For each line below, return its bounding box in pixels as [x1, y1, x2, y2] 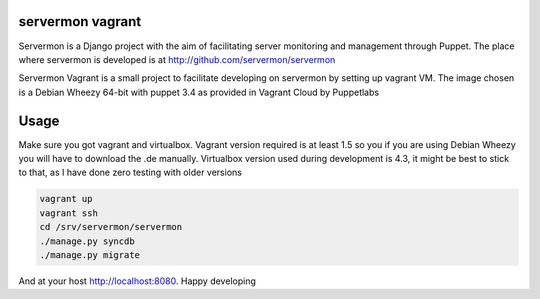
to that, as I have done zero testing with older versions [18, 166, 242, 179]
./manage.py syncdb [39, 235, 135, 247]
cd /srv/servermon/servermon [39, 221, 183, 233]
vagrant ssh [39, 207, 99, 219]
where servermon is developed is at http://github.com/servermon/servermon [18, 53, 336, 65]
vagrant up [39, 193, 93, 205]
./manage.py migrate [39, 249, 140, 260]
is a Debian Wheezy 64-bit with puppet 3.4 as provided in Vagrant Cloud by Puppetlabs [18, 86, 380, 98]
